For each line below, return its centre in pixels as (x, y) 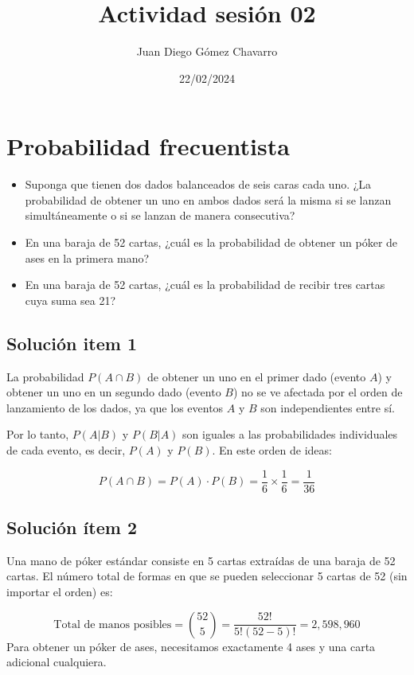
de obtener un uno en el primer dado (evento (257, 376)
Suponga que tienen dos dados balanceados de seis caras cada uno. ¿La (198, 184)
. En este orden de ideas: (272, 449)
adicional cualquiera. (57, 662)
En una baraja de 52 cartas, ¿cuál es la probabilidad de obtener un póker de (211, 242)
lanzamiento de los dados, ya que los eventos (115, 407)
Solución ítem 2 (72, 527)
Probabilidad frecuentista (148, 146)
